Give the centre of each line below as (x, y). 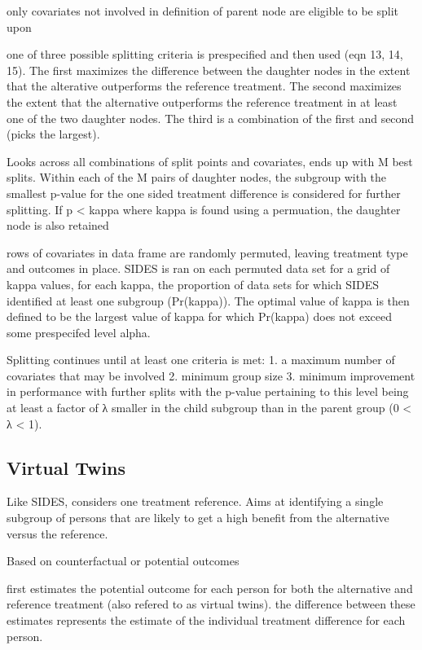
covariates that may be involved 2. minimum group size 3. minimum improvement (211, 375)
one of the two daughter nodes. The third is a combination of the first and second (211, 118)
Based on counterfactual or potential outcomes (123, 561)
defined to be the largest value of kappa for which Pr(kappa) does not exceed (199, 316)
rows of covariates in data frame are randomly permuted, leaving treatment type (207, 252)
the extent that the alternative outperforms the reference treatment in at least (202, 101)
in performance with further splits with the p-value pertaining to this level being (208, 391)
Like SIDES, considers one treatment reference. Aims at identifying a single (195, 501)
